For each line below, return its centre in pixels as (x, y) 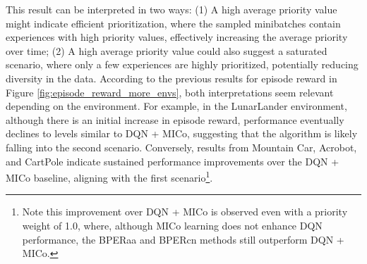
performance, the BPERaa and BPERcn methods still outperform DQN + (183, 239)
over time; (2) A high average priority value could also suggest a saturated (167, 50)
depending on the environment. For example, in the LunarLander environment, (176, 106)
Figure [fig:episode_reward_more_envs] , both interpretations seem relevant (170, 92)
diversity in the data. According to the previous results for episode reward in (172, 78)
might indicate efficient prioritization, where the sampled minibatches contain (173, 23)
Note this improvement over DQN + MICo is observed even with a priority (185, 212)
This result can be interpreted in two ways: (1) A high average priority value (172, 9)
